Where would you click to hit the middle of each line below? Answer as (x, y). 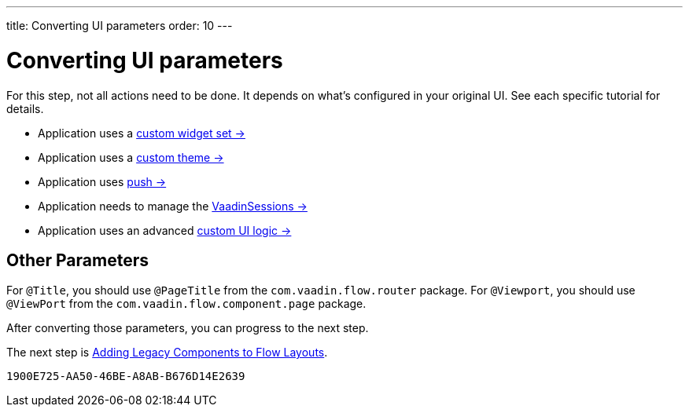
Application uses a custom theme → (131, 157)
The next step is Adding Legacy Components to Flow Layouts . (167, 353)
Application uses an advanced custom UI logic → (165, 230)
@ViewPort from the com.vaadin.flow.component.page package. (186, 304)
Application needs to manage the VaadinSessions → (173, 206)
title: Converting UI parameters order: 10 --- (120, 26)
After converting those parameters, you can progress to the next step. (188, 328)
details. (25, 108)
